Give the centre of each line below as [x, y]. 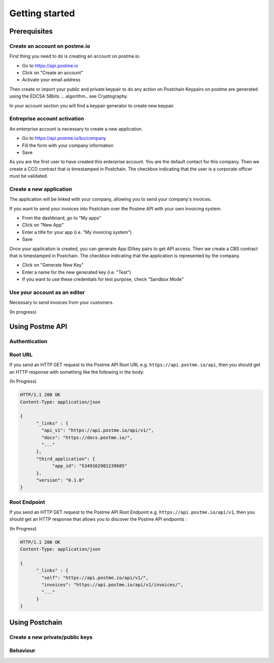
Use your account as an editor [47, 292]
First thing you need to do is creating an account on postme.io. [75, 56]
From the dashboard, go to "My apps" [62, 218]
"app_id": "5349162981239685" [90, 466]
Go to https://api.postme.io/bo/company [64, 138]
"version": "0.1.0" [60, 480]
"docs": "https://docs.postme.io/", [87, 438]
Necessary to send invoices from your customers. [62, 303]
